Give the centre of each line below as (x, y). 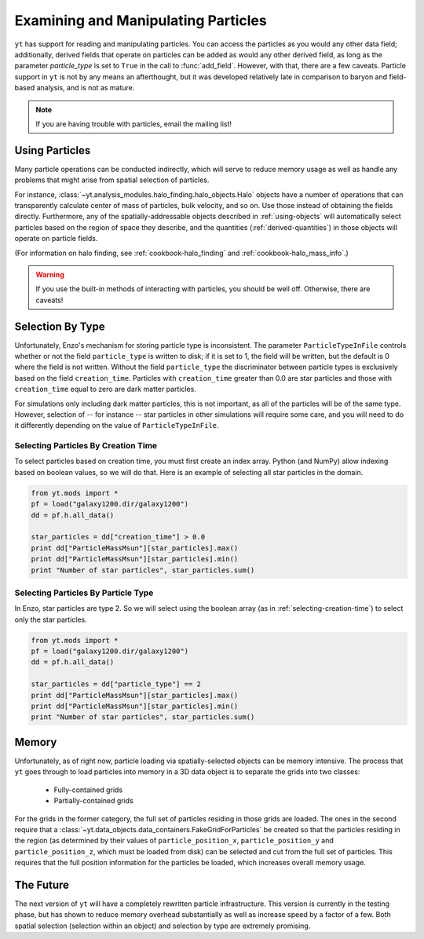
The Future (42, 884)
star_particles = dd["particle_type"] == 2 (116, 684)
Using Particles (53, 150)
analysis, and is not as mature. (86, 88)
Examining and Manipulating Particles (141, 20)
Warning (50, 274)
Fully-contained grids (88, 790)
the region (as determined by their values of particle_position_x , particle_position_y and (174, 841)
